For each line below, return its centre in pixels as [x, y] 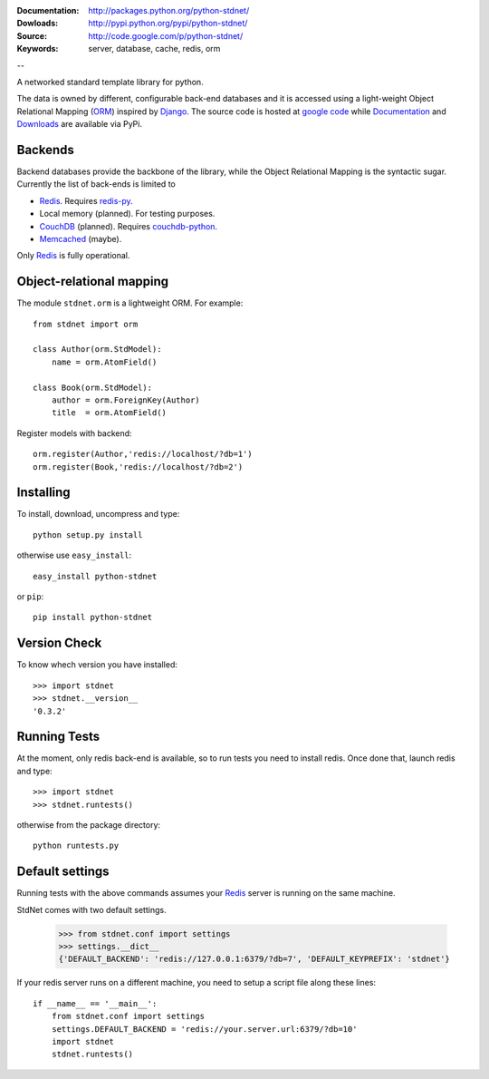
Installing [44, 493]
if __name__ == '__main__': [95, 1003]
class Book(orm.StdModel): [93, 387]
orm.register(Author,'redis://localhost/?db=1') [143, 454]
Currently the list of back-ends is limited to [96, 184]
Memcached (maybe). [81, 238]
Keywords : [38, 49]
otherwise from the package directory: [89, 824]
